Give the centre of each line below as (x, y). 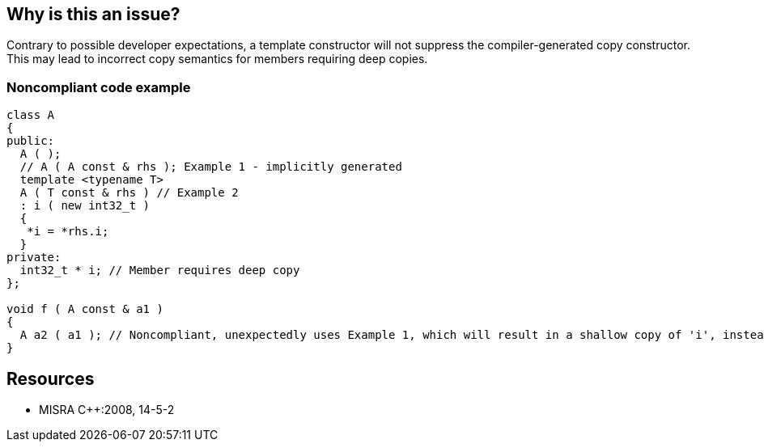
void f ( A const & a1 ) (85, 309)
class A (31, 115)
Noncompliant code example (99, 87)
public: (31, 141)
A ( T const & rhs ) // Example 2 (129, 193)
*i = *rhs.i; (68, 232)
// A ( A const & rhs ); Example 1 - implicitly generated (211, 167)
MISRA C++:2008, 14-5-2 (107, 410)
